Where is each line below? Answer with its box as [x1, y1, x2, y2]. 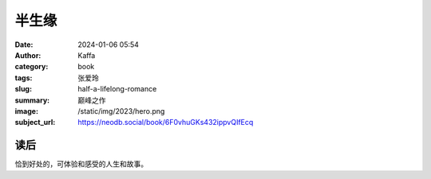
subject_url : [14, 118, 56, 127]
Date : [14, 40, 34, 49]
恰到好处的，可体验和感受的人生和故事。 [14, 159, 148, 169]
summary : [14, 95, 50, 105]
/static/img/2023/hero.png [77, 106, 165, 115]
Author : [14, 50, 42, 60]
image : [14, 106, 39, 115]
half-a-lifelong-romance [77, 84, 157, 94]
